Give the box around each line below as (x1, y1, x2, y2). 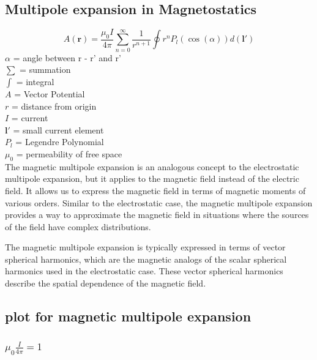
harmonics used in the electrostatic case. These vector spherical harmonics (5, 264, 283, 277)
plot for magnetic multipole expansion (5, 307, 252, 326)
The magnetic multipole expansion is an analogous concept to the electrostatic (5, 160, 299, 173)
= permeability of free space (16, 147, 122, 160)
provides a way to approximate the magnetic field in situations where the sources (5, 208, 309, 221)
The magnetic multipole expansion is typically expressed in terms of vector (5, 241, 286, 253)
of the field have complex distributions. (5, 220, 151, 233)
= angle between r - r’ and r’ (13, 51, 121, 64)
